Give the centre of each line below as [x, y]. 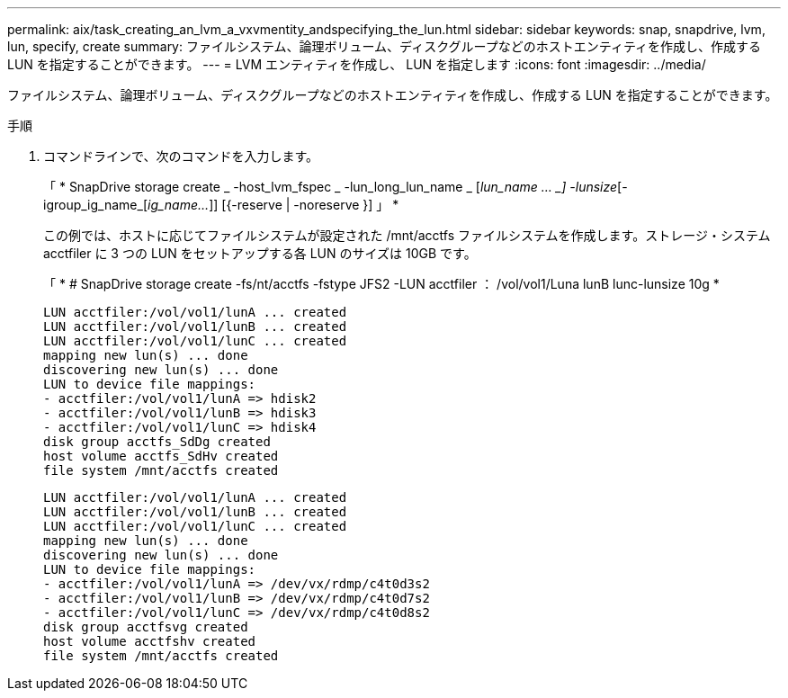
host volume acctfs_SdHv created [161, 456]
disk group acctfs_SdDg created [157, 442]
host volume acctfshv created [150, 641]
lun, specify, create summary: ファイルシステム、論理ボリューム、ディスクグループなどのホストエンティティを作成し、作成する [385, 46]
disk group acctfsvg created [146, 627]
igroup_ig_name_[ [95, 205]
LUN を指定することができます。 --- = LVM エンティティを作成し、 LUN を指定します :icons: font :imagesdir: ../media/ [357, 64]
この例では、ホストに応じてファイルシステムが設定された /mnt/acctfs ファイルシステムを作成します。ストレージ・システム [407, 235]
